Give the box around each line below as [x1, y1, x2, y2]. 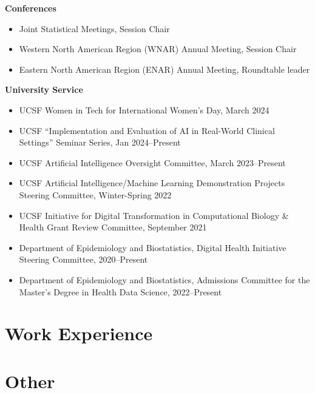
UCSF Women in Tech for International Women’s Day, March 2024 [19, 103, 269, 116]
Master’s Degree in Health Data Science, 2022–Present [19, 285, 222, 298]
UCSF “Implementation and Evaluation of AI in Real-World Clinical [19, 124, 275, 136]
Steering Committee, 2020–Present [19, 253, 148, 266]
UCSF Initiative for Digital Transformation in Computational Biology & [19, 209, 289, 221]
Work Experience [5, 321, 153, 346]
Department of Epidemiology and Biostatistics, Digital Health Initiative [19, 241, 286, 254]
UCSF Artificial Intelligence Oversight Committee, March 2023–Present [19, 156, 286, 169]
